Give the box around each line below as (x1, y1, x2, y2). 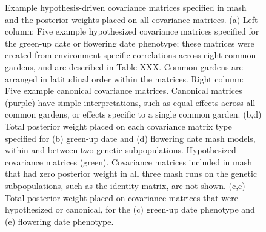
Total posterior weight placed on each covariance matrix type (5, 119, 232, 132)
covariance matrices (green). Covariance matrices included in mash (5, 155, 252, 168)
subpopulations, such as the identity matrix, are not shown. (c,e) (5, 179, 245, 191)
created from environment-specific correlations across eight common (5, 48, 256, 61)
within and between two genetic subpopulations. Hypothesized (5, 144, 236, 156)
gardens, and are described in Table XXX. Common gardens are (5, 60, 243, 73)
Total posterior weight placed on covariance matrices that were (5, 191, 238, 204)
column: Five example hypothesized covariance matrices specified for (5, 25, 259, 38)
